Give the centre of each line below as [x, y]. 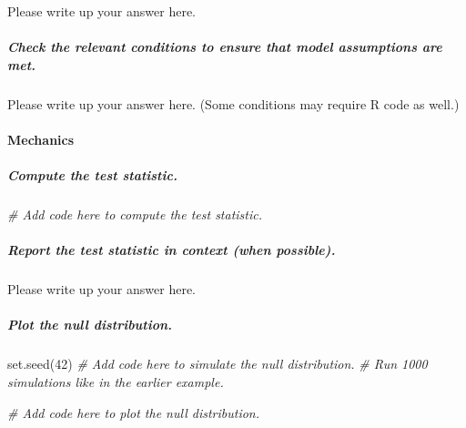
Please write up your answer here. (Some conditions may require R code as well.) [233, 103]
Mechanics [41, 139]
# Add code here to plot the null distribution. [134, 412]
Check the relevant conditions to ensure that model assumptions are [225, 47]
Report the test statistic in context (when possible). [172, 250]
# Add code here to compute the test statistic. [135, 214]
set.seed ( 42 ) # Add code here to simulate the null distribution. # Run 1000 [218, 364]
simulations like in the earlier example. [116, 382]
